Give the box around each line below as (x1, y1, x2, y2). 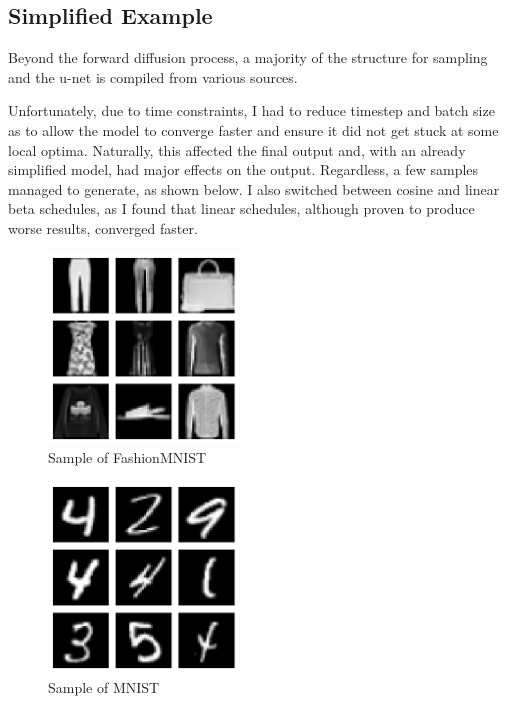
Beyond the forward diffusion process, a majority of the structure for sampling (8, 47, 488, 68)
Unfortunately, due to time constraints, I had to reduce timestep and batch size (8, 100, 495, 121)
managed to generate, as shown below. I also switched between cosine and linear (8, 178, 500, 199)
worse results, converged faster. (8, 217, 198, 238)
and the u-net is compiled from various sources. (8, 66, 298, 87)
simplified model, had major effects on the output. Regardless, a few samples (8, 159, 479, 180)
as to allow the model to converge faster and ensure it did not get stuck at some (8, 119, 499, 140)
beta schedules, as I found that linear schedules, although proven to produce (8, 198, 475, 219)
